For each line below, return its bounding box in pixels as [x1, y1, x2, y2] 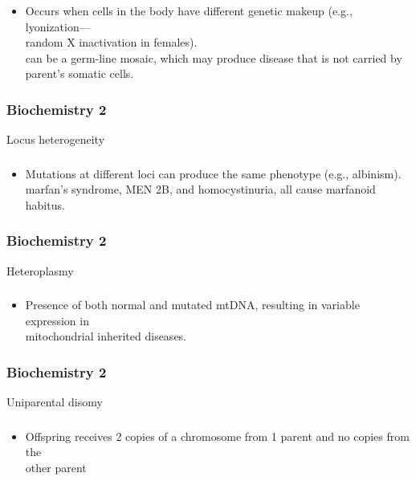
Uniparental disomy [6, 393, 103, 410]
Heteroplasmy [6, 262, 74, 279]
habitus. [25, 196, 65, 213]
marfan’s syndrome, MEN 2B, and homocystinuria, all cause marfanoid [25, 181, 376, 198]
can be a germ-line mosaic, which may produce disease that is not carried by [25, 49, 402, 66]
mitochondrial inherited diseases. [25, 328, 187, 344]
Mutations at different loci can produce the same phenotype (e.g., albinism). [25, 165, 402, 181]
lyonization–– [25, 18, 91, 35]
